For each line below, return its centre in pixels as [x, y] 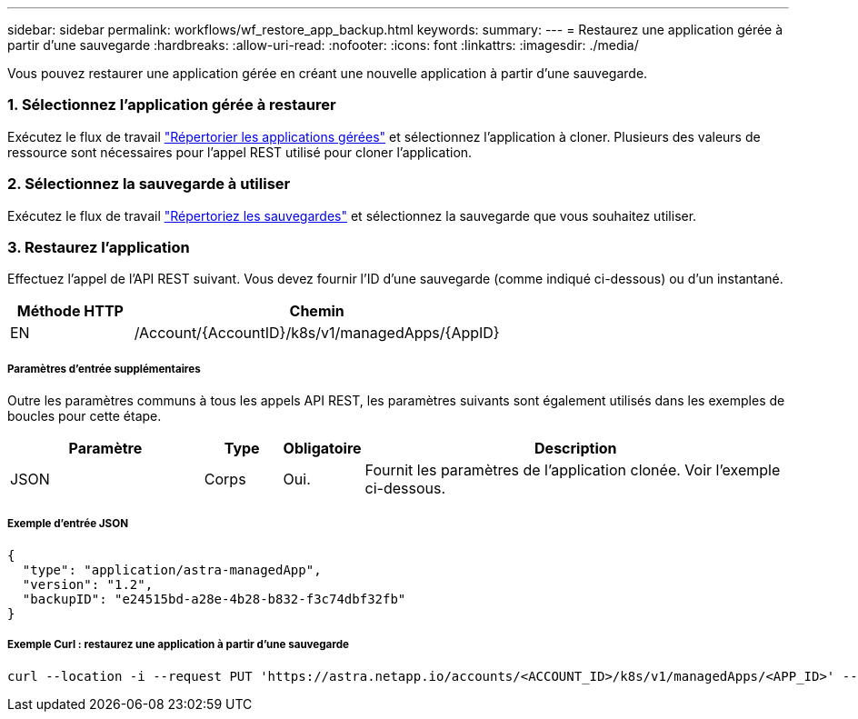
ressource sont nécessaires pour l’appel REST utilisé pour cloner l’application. [240, 152]
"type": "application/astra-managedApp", [172, 569]
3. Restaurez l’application [99, 247]
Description [576, 449]
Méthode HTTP [70, 311]
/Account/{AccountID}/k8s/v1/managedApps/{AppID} [317, 333]
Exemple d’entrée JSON [68, 524]
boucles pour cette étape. [85, 416]
